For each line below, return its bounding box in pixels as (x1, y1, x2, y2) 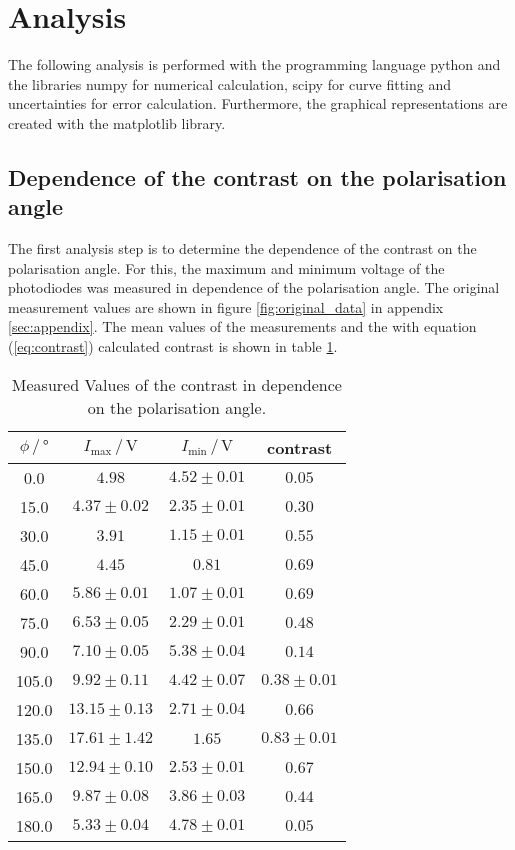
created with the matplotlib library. (8, 112, 226, 133)
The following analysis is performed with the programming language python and (8, 54, 501, 75)
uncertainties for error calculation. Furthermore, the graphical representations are (8, 93, 508, 114)
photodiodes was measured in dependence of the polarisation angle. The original (8, 277, 500, 298)
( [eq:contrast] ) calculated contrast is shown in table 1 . (8, 336, 338, 357)
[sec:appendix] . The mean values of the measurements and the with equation (8, 316, 477, 337)
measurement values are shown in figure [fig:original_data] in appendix (8, 296, 444, 317)
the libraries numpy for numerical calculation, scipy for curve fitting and (8, 73, 452, 94)
